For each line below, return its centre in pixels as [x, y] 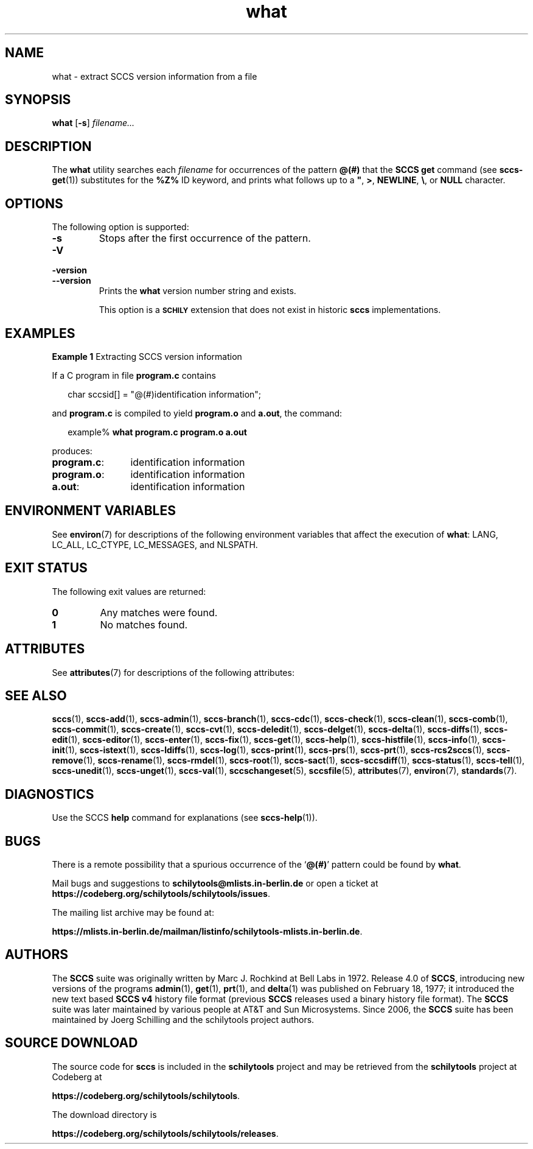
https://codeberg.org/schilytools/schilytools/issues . [161, 894]
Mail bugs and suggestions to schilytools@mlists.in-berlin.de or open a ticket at [215, 884]
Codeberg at [77, 1077]
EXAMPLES [40, 333]
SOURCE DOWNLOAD [71, 1043]
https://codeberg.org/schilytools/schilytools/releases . [165, 1133]
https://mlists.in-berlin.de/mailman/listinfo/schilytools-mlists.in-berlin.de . [207, 932]
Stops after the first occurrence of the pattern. [205, 238]
